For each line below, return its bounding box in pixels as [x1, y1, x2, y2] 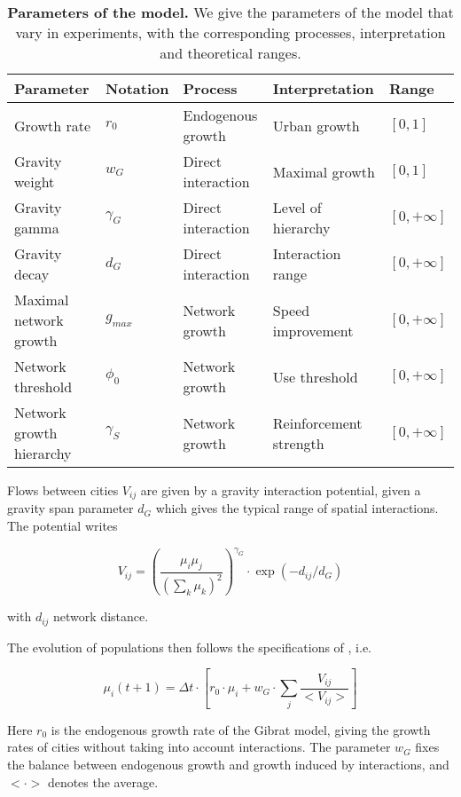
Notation [105, 78, 169, 99]
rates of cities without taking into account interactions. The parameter [7, 738, 391, 756]
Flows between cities [7, 481, 119, 499]
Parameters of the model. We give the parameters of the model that [7, 2, 454, 22]
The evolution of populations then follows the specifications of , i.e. [7, 637, 372, 656]
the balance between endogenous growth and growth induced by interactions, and [7, 754, 449, 773]
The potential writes [7, 517, 118, 535]
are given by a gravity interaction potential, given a [140, 481, 421, 499]
